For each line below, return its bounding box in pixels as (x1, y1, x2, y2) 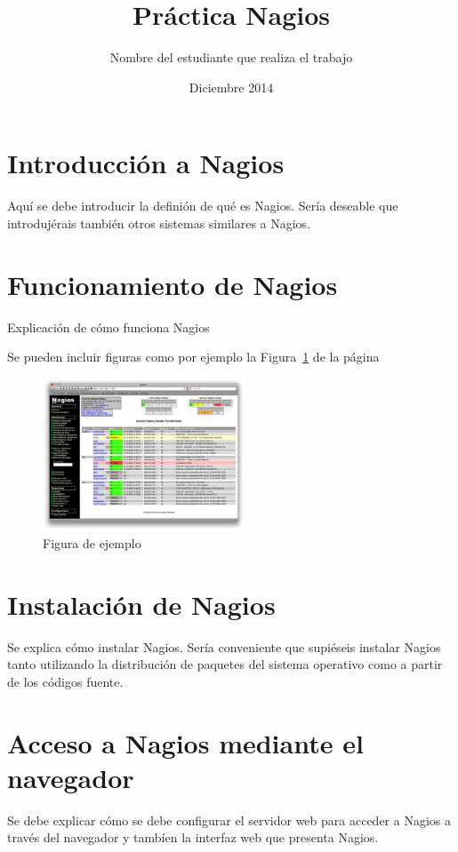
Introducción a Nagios (7, 145, 285, 181)
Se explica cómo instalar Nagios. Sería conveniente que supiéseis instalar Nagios (7, 637, 441, 656)
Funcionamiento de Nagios (7, 266, 338, 302)
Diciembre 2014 (189, 77, 274, 96)
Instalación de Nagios (7, 585, 276, 622)
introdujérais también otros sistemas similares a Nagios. (7, 213, 311, 232)
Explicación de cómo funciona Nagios (7, 317, 210, 336)
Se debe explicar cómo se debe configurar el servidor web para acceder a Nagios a (7, 810, 451, 829)
